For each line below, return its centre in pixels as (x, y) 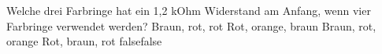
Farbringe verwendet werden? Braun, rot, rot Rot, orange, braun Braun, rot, (191, 25)
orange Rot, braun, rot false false (84, 41)
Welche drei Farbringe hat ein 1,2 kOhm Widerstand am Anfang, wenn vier (189, 10)
